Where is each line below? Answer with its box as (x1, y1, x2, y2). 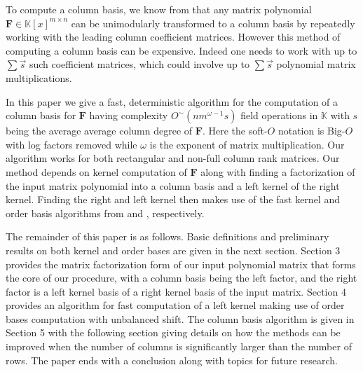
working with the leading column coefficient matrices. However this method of (6, 29, 341, 44)
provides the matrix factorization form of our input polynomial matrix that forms (6, 256, 356, 271)
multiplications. (6, 70, 72, 85)
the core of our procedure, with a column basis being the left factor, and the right (6, 270, 357, 285)
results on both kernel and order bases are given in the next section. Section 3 (6, 242, 341, 257)
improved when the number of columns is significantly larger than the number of (6, 339, 352, 354)
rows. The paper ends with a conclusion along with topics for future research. (6, 352, 338, 367)
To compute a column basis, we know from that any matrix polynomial (6, 2, 312, 16)
